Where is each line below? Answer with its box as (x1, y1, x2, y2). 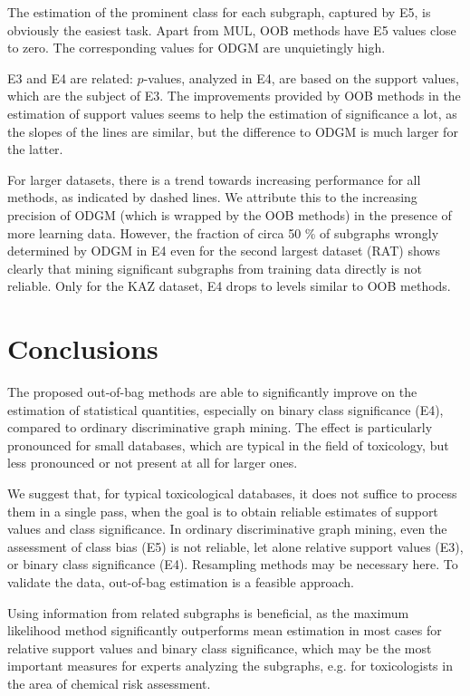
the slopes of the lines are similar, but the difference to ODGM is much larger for (7, 121, 458, 140)
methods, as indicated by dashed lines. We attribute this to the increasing (7, 188, 417, 207)
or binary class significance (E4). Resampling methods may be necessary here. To (7, 555, 458, 574)
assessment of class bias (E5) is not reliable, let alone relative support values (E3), (7, 536, 464, 556)
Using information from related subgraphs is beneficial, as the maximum (7, 603, 409, 622)
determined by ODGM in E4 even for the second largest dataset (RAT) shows (7, 241, 440, 260)
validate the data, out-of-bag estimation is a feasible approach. (7, 572, 354, 591)
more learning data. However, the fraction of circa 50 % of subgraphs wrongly (7, 223, 439, 242)
